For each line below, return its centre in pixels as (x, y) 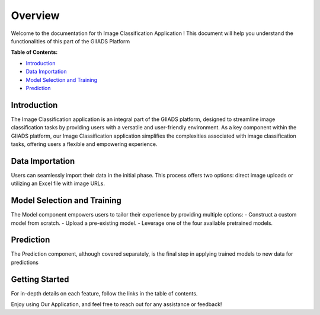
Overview (35, 15)
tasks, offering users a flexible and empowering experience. (84, 144)
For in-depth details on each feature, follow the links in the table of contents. (104, 293)
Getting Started (40, 279)
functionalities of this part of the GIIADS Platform (71, 41)
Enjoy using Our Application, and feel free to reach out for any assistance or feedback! (116, 304)
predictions (25, 262)
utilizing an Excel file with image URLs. (58, 183)
